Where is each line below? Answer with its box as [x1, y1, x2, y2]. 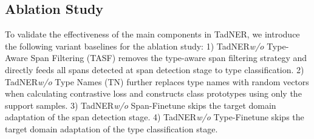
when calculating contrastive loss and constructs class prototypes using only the [5, 87, 302, 100]
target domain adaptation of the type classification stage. [5, 122, 218, 135]
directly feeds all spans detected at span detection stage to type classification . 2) [5, 63, 304, 76]
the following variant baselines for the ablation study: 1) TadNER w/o [5, 39, 264, 52]
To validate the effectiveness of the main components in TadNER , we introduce [5, 28, 300, 40]
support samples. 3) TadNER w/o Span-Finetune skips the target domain [5, 99, 276, 111]
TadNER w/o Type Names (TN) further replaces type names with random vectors [5, 75, 309, 88]
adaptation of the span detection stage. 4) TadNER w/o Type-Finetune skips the [5, 111, 304, 123]
